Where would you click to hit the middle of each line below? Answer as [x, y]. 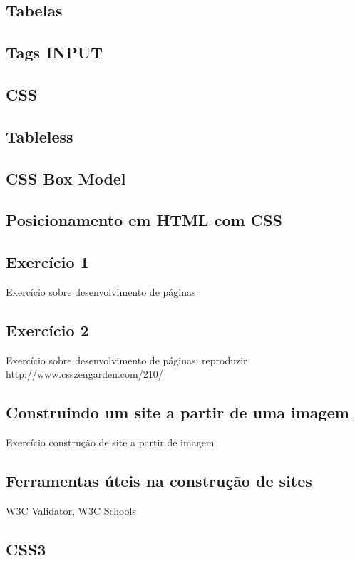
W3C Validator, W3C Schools [71, 510]
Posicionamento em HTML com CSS [144, 220]
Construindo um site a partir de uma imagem [177, 412]
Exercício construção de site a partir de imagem [110, 442]
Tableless [40, 136]
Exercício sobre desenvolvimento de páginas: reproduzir [127, 360]
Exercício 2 [47, 330]
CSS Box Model [66, 178]
